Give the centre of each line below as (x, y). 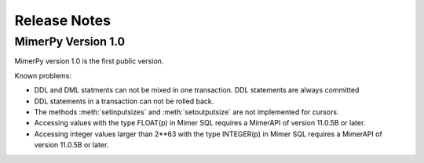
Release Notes (63, 20)
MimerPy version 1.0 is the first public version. (89, 61)
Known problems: (43, 75)
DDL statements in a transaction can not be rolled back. (124, 101)
